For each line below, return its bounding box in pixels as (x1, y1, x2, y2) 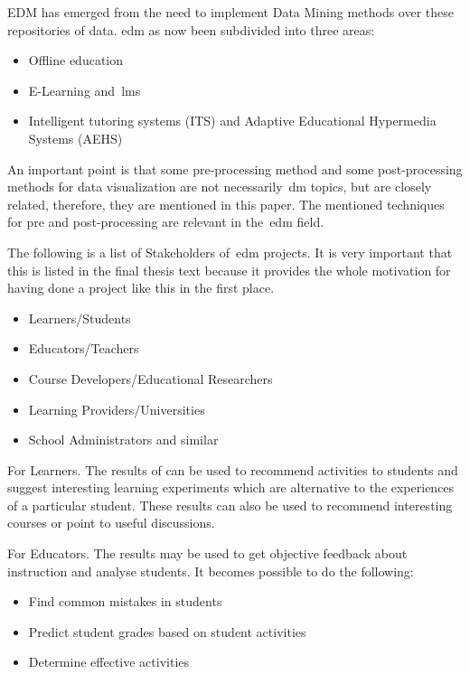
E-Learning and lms (28, 80, 141, 99)
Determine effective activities (28, 652, 190, 671)
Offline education (28, 51, 124, 70)
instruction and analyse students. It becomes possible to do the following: (7, 561, 414, 580)
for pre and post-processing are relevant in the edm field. (7, 212, 324, 231)
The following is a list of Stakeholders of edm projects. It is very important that (7, 242, 453, 261)
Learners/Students (28, 308, 131, 327)
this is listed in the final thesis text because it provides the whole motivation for (7, 260, 451, 279)
